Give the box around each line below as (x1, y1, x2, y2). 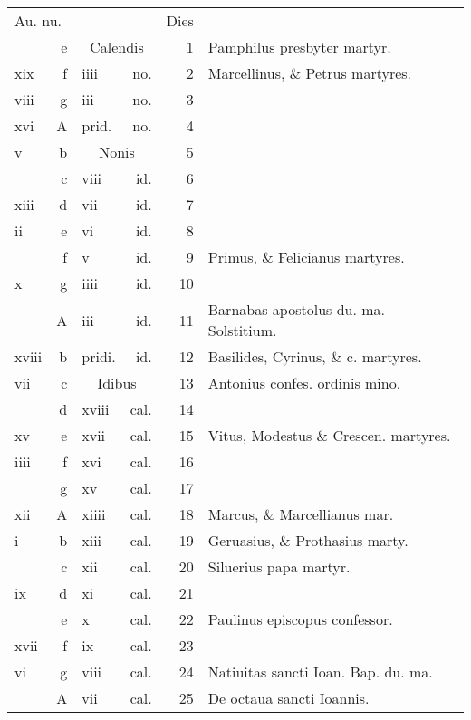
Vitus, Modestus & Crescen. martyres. (207, 425, 451, 446)
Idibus (97, 372, 137, 393)
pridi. (82, 346, 116, 367)
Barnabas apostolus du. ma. (207, 299, 386, 320)
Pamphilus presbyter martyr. (207, 36, 391, 57)
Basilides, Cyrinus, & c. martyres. (207, 346, 422, 367)
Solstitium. (207, 320, 277, 341)
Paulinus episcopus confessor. (207, 609, 393, 629)
